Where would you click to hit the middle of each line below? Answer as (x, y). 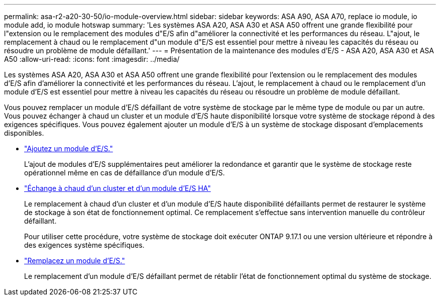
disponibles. (24, 133)
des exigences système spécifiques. (84, 245)
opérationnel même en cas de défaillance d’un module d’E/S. (125, 173)
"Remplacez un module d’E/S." (75, 261)
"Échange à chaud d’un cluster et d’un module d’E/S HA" (118, 188)
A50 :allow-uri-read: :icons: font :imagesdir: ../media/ (92, 59)
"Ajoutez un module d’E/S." (69, 148)
